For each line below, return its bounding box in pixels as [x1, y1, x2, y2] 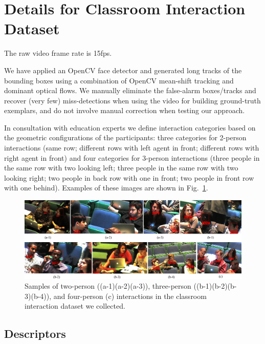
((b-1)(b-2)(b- [193, 281, 237, 291]
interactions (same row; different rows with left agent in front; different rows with [4, 142, 259, 153]
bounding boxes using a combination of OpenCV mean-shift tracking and [4, 75, 234, 85]
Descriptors [4, 326, 66, 341]
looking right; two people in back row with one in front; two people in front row [4, 172, 254, 183]
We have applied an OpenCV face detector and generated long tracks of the [4, 64, 242, 75]
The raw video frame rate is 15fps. [4, 48, 112, 58]
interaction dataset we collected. [25, 300, 125, 311]
